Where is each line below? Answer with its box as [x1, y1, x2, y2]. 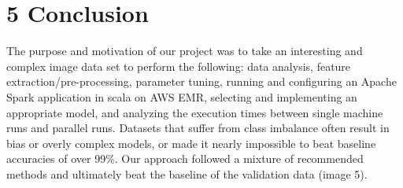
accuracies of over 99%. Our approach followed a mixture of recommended [6, 150, 364, 167]
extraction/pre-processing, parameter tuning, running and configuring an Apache [6, 73, 397, 90]
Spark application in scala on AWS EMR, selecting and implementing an [6, 88, 357, 105]
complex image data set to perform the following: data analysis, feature [6, 57, 351, 74]
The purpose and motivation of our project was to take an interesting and [6, 42, 363, 59]
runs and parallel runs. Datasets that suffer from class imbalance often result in [6, 120, 390, 136]
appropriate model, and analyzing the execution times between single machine [6, 104, 383, 120]
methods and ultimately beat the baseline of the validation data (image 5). [6, 165, 368, 182]
